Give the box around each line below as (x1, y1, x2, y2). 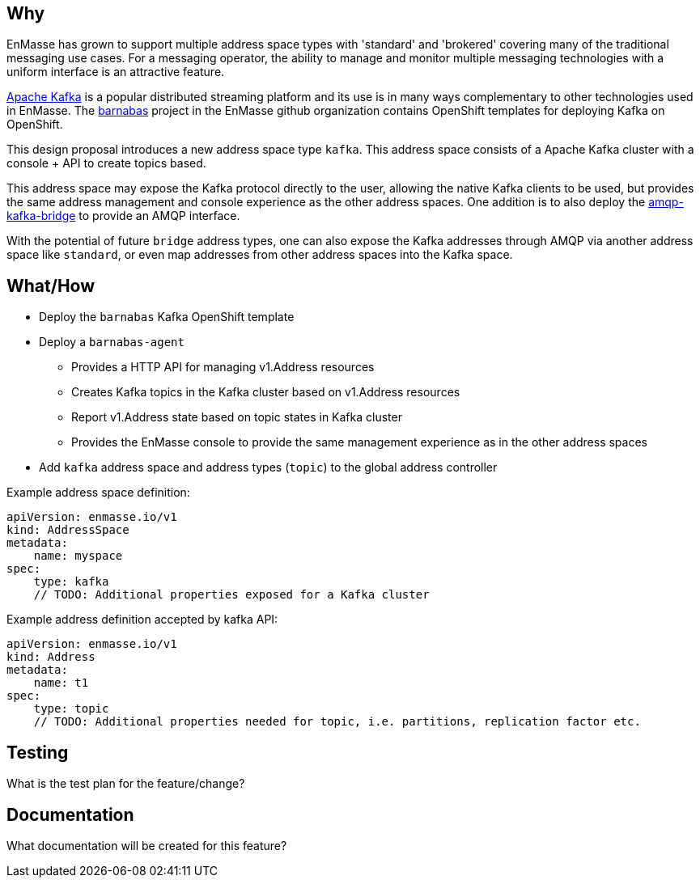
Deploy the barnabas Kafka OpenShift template (39, 310, 295, 324)
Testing (6, 742, 69, 763)
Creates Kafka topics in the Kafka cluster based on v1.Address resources (71, 385, 460, 400)
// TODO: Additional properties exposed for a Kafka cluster (33, 588, 430, 602)
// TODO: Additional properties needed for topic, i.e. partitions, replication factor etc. (33, 715, 641, 729)
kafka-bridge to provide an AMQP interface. (6, 209, 240, 223)
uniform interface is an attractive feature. (6, 65, 225, 79)
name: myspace (33, 549, 123, 563)
